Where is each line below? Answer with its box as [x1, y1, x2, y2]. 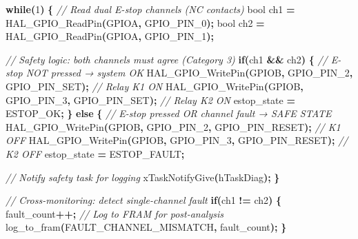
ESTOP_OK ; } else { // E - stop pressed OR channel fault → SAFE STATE [6, 106, 332, 121]
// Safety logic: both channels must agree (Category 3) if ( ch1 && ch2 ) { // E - [6, 52, 341, 66]
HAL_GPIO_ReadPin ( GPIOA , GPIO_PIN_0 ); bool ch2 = [6, 15, 265, 30]
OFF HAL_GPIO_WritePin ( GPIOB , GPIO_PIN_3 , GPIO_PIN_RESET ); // [6, 133, 348, 147]
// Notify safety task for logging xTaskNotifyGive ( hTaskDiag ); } [6, 169, 280, 184]
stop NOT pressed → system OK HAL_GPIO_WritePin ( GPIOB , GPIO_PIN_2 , [6, 65, 353, 80]
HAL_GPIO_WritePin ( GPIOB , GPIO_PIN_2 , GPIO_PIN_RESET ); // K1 [6, 119, 341, 134]
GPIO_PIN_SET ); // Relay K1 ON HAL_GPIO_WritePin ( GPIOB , [6, 79, 304, 93]
